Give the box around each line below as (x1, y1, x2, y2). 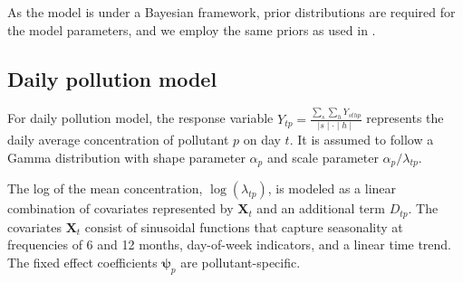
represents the (366, 108, 444, 127)
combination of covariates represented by (7, 199, 234, 218)
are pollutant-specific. (180, 253, 301, 271)
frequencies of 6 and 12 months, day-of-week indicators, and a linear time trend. (7, 235, 451, 254)
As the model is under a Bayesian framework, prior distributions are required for (7, 3, 456, 21)
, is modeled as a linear (267, 179, 397, 198)
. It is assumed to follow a (289, 129, 434, 148)
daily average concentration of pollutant (7, 129, 229, 148)
